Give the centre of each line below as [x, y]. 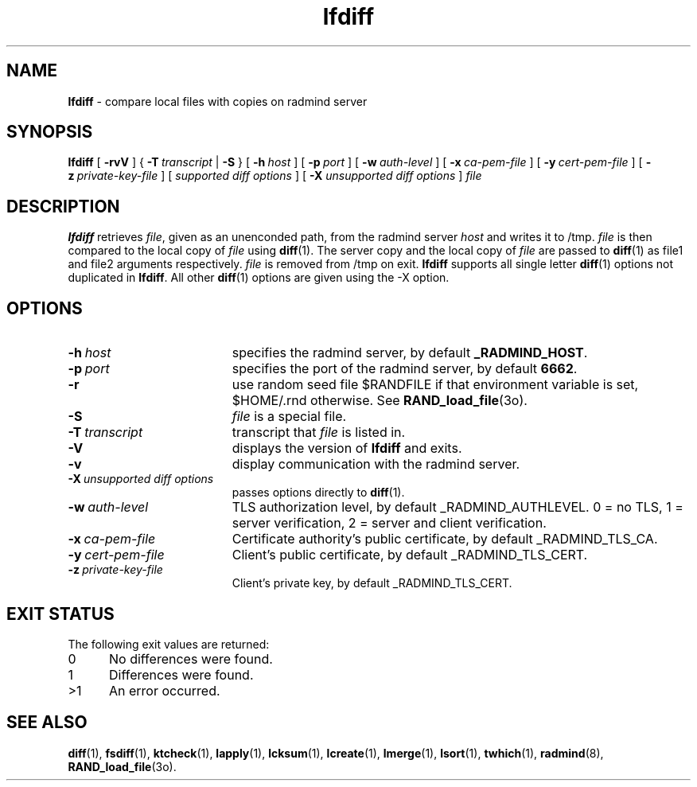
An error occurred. [164, 690]
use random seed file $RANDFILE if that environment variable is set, [435, 385]
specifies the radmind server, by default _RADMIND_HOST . [410, 353]
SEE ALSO [47, 723]
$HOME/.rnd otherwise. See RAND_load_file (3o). [380, 401]
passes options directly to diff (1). [318, 493]
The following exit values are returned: [169, 644]
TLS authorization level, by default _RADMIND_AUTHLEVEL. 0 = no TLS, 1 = [458, 507]
